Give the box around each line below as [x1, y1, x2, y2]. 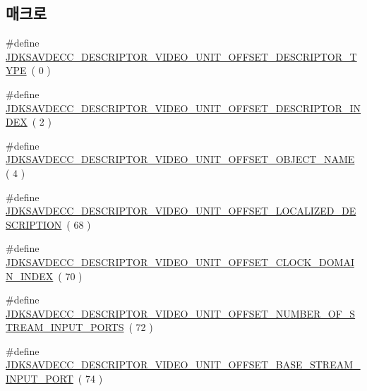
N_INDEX [6, 268, 54, 283]
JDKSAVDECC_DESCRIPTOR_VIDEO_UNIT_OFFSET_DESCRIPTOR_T [6, 49, 357, 64]
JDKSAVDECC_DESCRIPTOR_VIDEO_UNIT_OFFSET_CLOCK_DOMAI [6, 254, 354, 269]
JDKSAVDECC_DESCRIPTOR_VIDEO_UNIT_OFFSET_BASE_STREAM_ [6, 357, 361, 372]
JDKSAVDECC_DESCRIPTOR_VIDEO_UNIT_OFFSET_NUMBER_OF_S [6, 306, 356, 320]
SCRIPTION [6, 217, 62, 231]
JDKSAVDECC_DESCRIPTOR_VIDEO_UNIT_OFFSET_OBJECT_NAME [6, 152, 355, 167]
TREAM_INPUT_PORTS [6, 320, 124, 335]
